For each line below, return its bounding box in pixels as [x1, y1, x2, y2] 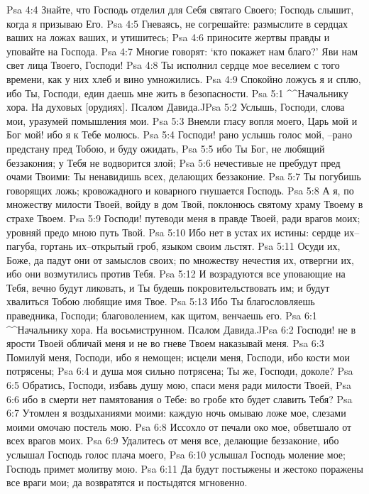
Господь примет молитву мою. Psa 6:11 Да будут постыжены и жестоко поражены [6, 461, 364, 476]
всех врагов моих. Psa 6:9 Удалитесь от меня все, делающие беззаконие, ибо [6, 433, 339, 448]
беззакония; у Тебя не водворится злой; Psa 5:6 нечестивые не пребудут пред [6, 155, 341, 170]
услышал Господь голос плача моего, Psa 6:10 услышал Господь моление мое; [6, 447, 346, 461]
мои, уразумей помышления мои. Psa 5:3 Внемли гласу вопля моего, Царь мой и [6, 113, 358, 128]
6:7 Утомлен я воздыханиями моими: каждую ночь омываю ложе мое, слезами [6, 405, 346, 420]
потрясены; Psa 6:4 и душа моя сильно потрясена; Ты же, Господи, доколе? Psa [6, 363, 353, 378]
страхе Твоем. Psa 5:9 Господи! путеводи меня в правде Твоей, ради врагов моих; [6, 210, 360, 225]
